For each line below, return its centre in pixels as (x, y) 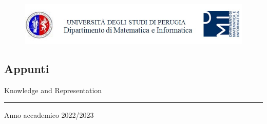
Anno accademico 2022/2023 (49, 115)
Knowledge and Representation (53, 90)
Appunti (27, 68)
